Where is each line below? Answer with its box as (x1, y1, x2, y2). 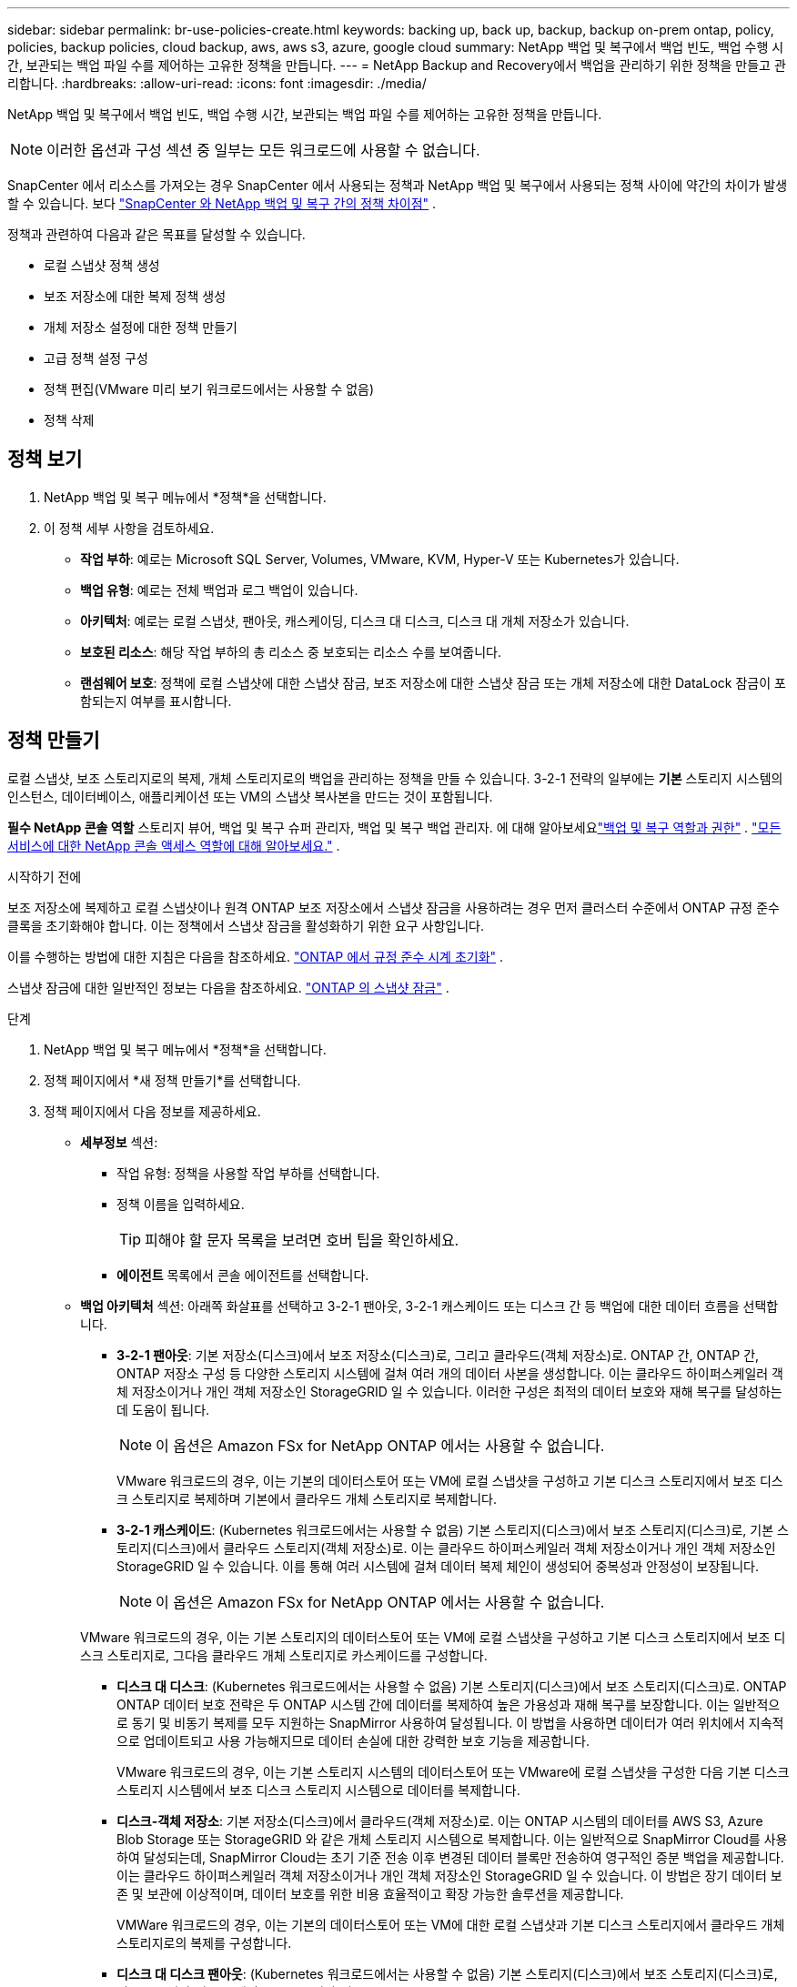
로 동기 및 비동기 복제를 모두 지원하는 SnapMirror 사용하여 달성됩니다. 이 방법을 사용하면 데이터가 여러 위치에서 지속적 (116, 1714, 784, 1730)
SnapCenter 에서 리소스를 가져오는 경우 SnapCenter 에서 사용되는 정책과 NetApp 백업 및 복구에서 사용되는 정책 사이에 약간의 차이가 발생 (7, 177, 788, 193)
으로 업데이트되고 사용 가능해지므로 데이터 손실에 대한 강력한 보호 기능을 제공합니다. (116, 1732, 590, 1749)
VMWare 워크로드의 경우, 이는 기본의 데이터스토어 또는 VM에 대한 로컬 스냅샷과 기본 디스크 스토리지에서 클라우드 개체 (116, 1916, 785, 1932)
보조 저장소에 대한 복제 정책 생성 (44, 288, 227, 304)
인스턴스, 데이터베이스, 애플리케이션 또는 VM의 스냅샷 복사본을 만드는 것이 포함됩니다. (7, 788, 493, 804)
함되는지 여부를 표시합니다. (80, 692, 232, 709)
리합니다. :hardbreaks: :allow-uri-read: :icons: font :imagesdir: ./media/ (7, 76, 427, 91)
